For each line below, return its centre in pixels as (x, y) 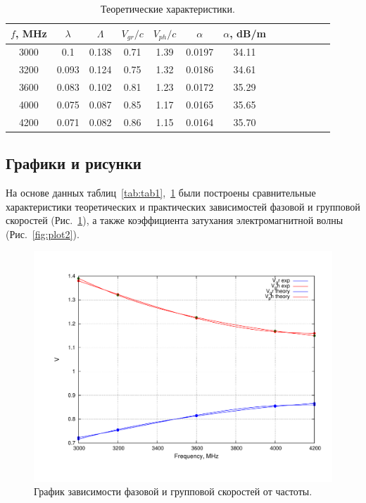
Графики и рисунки (74, 163)
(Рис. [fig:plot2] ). (43, 234)
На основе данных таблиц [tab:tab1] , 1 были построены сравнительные (161, 192)
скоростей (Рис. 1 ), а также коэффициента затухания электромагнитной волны (175, 220)
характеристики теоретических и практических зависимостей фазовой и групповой (183, 206)
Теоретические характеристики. (168, 8)
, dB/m (248, 33)
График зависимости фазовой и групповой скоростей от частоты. (173, 491)
